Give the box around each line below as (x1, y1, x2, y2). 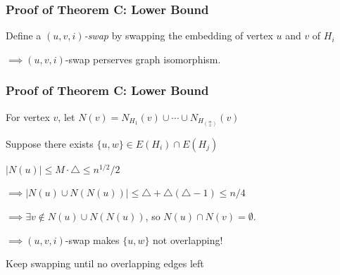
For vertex (6, 109, 50, 124)
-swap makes (65, 232, 120, 247)
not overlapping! (153, 232, 223, 247)
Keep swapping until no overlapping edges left (6, 256, 204, 271)
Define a (6, 28, 42, 43)
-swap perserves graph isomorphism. (65, 51, 221, 66)
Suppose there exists (6, 136, 94, 151)
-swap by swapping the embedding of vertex (84, 28, 273, 43)
